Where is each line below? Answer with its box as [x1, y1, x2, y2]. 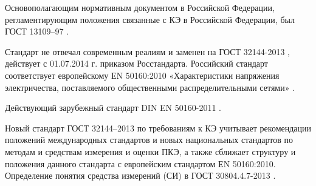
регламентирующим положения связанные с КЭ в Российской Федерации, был [5, 13, 295, 25]
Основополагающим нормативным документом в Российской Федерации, [5, 1, 275, 13]
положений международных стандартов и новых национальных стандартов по [5, 133, 294, 146]
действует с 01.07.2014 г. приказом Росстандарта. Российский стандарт [5, 57, 268, 70]
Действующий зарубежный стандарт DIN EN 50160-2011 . [5, 101, 222, 114]
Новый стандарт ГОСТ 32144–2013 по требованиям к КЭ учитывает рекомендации [5, 121, 312, 134]
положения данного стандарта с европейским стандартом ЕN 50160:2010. [5, 157, 276, 170]
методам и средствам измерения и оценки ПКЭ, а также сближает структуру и [5, 145, 296, 158]
